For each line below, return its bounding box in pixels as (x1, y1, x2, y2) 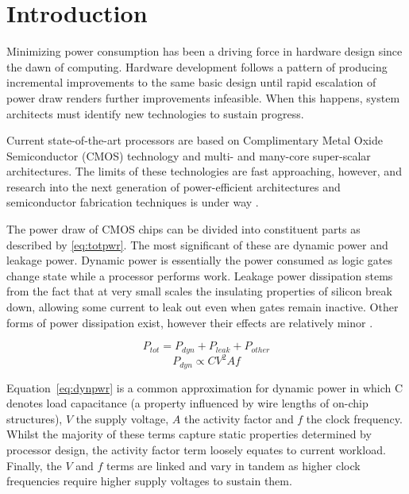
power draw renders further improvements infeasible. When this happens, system (6, 89, 400, 106)
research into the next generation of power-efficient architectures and (6, 178, 341, 195)
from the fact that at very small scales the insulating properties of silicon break (6, 283, 392, 299)
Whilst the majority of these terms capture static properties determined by (6, 426, 372, 442)
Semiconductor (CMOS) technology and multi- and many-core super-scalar (6, 147, 371, 164)
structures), (6, 410, 63, 426)
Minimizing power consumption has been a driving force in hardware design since (6, 43, 403, 60)
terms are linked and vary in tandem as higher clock (106, 457, 361, 473)
